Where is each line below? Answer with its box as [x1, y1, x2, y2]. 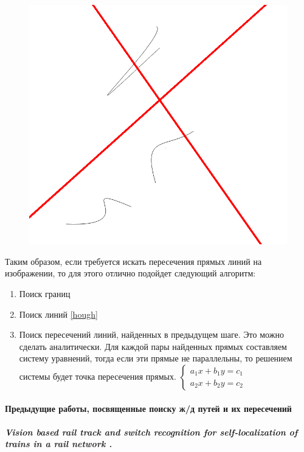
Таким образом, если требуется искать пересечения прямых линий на [5, 255, 262, 267]
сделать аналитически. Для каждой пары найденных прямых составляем [19, 340, 287, 352]
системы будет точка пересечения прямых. [19, 369, 176, 382]
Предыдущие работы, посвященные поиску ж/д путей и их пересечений [5, 402, 292, 414]
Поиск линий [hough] [19, 307, 98, 320]
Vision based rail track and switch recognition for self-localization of [5, 425, 298, 438]
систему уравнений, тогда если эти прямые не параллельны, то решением [19, 352, 292, 365]
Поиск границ [19, 287, 71, 300]
